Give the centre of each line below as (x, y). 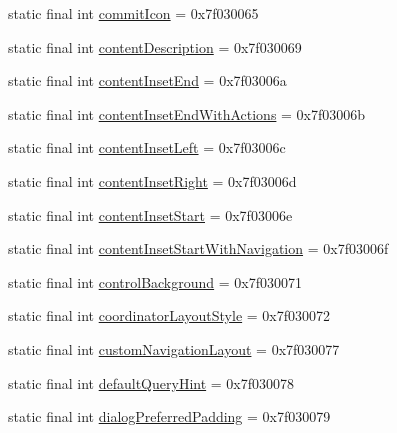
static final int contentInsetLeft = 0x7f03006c (147, 147)
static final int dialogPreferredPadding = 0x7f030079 (169, 416)
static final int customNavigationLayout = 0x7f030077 (174, 348)
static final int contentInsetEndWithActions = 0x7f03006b (187, 113)
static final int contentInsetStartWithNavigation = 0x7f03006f (198, 248)
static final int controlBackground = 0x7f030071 (155, 281)
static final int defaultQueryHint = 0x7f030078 (151, 382)
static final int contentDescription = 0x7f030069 (155, 46)
